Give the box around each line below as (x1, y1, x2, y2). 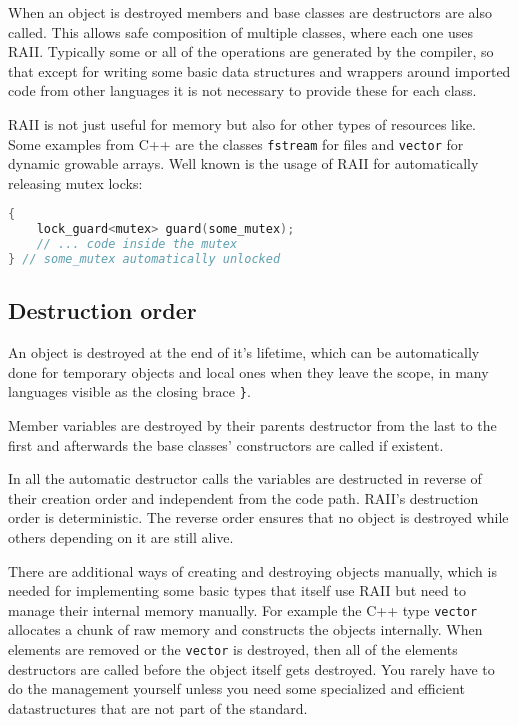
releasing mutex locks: (8, 172, 143, 193)
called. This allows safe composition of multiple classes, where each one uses (8, 21, 473, 42)
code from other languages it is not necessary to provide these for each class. (8, 80, 477, 101)
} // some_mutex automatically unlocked (8, 252, 281, 267)
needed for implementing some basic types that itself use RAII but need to (8, 580, 466, 601)
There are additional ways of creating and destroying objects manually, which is (8, 560, 497, 581)
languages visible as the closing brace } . (8, 381, 251, 402)
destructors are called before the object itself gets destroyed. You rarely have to (8, 658, 495, 679)
